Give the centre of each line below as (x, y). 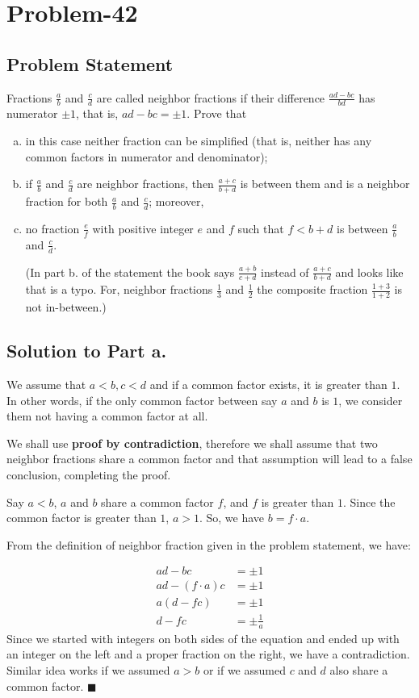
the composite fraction (312, 289)
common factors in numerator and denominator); (147, 156)
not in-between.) (66, 307)
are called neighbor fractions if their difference (211, 97)
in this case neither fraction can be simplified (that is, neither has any (199, 140)
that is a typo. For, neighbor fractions (119, 289)
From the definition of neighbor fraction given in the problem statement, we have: (209, 544)
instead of (285, 272)
